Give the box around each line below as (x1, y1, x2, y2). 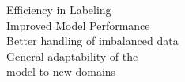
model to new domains (6, 63, 116, 80)
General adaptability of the (6, 47, 138, 64)
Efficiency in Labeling (6, 2, 111, 17)
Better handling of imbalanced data (6, 32, 179, 49)
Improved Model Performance (6, 17, 150, 33)
